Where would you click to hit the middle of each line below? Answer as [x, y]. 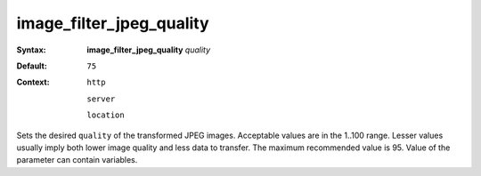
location [106, 115]
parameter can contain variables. [77, 160]
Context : [33, 82]
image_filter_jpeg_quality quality [149, 50]
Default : [32, 66]
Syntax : [31, 50]
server [101, 99]
